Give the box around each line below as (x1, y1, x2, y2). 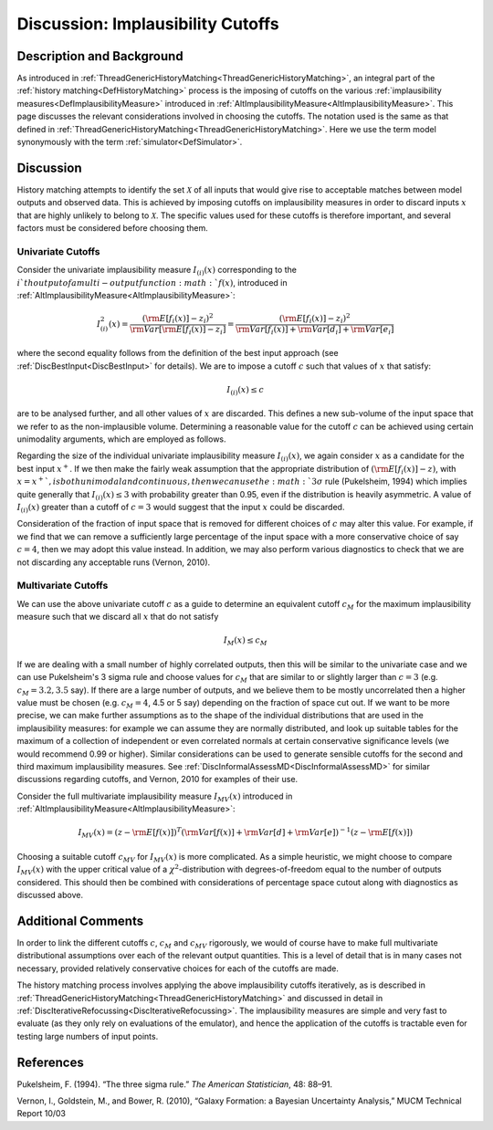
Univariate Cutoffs (16, 245, 100, 257)
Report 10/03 (16, 1108, 66, 1119)
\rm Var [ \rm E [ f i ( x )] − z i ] (129, 324, 226, 337)
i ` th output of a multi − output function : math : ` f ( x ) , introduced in (16, 277, 288, 288)
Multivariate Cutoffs (16, 580, 109, 592)
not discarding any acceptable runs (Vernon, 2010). (16, 557, 211, 568)
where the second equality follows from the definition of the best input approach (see (16, 348, 339, 359)
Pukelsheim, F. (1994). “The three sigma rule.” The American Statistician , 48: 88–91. (16, 1078, 333, 1090)
